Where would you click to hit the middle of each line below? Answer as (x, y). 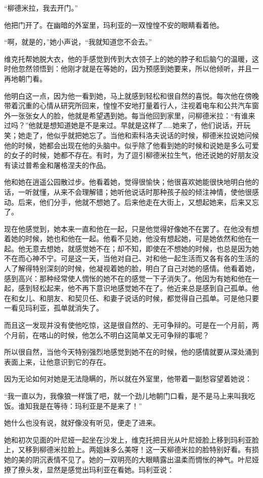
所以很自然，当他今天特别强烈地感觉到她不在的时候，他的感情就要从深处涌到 (131, 352)
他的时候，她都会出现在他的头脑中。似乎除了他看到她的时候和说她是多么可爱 (131, 145)
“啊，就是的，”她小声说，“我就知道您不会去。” (78, 42)
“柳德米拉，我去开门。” (41, 8)
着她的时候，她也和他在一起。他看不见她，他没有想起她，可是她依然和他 (124, 238)
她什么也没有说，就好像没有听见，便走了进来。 (82, 423)
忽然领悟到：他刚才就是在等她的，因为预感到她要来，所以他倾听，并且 (135, 69)
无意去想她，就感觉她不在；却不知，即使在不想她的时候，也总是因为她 (142, 248)
